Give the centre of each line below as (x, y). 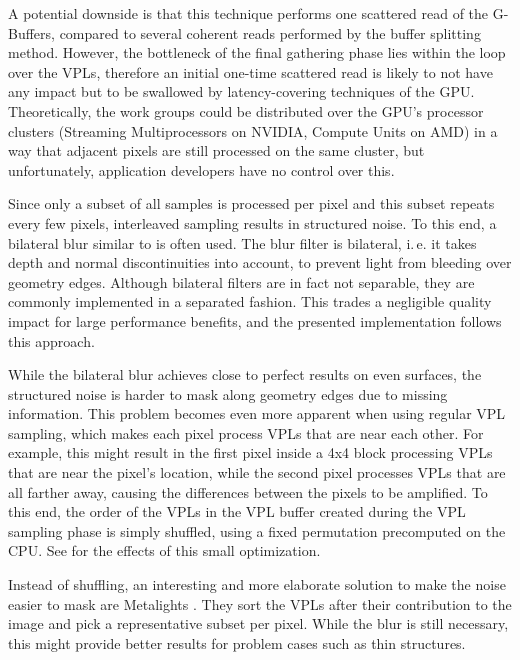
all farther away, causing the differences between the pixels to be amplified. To (248, 491)
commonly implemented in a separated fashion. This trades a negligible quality (250, 301)
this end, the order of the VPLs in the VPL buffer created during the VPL (237, 511)
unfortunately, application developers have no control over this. (201, 169)
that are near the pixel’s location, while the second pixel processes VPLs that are (257, 472)
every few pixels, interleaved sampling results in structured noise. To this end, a (252, 222)
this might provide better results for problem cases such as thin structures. (237, 642)
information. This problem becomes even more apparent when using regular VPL (257, 413)
